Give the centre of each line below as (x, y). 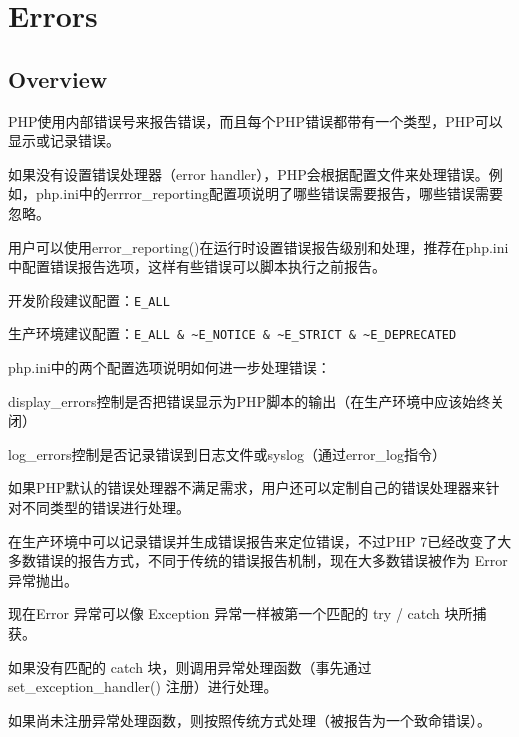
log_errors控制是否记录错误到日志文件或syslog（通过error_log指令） (227, 453)
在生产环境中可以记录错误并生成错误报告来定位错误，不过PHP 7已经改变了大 (260, 540)
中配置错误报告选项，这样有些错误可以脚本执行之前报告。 (197, 266)
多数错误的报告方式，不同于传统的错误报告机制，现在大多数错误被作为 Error (258, 560)
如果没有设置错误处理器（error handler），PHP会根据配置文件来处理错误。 (248, 173)
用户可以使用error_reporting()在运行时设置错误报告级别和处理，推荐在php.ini (258, 246)
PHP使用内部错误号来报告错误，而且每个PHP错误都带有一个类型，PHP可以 (255, 120)
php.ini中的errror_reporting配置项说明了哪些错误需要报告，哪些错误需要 (269, 193)
